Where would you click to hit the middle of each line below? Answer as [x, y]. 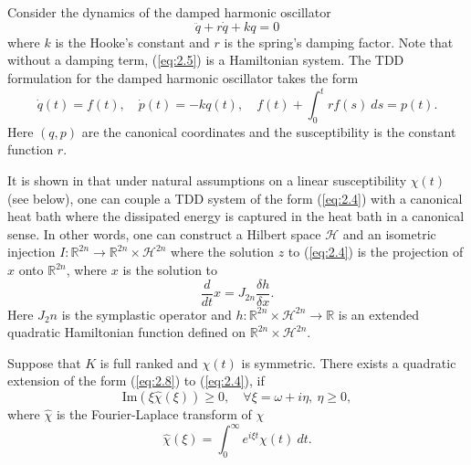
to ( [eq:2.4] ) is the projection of [376, 252]
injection [31, 252]
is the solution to [170, 270]
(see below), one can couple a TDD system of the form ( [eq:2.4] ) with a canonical [235, 198]
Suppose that [44, 362]
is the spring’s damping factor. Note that [339, 42]
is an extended [379, 314]
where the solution [223, 252]
